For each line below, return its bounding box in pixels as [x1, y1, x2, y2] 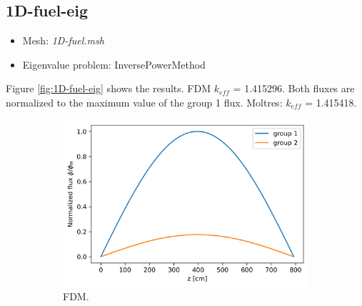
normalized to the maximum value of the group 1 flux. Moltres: [6, 94, 283, 109]
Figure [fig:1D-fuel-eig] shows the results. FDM [6, 81, 211, 96]
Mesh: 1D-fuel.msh [22, 33, 104, 48]
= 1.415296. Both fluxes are [233, 81, 355, 96]
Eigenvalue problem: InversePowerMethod [22, 56, 206, 71]
